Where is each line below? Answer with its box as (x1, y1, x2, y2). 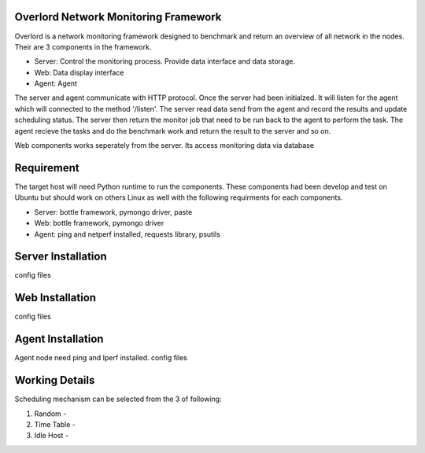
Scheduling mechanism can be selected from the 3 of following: (14, 394, 222, 404)
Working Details (14, 374, 95, 387)
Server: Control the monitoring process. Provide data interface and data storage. (34, 57, 295, 66)
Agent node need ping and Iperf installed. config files (14, 353, 188, 363)
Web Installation (14, 291, 97, 304)
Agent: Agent (34, 79, 78, 88)
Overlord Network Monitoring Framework (14, 10, 222, 24)
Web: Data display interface (34, 68, 124, 77)
